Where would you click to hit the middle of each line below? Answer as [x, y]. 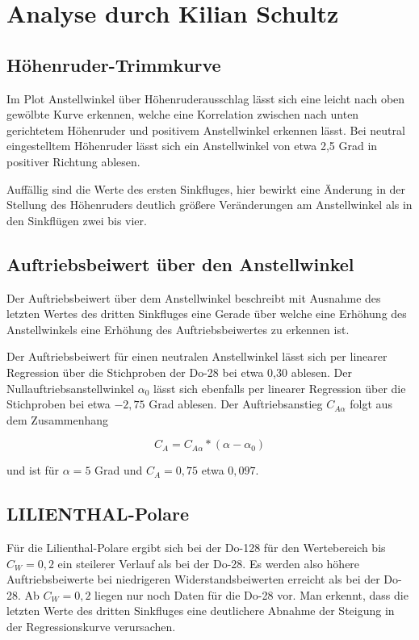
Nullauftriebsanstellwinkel [71, 388]
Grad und [119, 470]
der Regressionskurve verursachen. [91, 627]
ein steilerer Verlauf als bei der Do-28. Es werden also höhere [209, 563]
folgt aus [371, 404]
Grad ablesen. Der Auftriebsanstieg [236, 404]
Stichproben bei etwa [59, 404]
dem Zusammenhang [58, 419]
